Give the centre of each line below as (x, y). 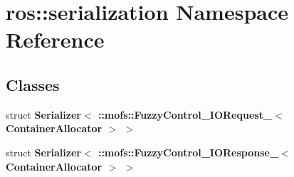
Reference (55, 39)
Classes (33, 84)
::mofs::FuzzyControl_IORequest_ (185, 114)
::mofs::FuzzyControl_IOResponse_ (188, 152)
